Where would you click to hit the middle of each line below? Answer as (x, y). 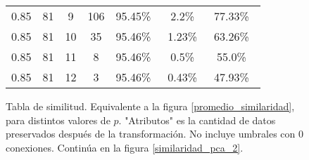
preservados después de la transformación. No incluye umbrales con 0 (154, 134)
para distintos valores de (58, 120)
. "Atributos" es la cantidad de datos (197, 120)
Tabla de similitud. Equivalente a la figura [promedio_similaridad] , (150, 106)
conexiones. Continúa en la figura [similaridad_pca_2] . (125, 147)
